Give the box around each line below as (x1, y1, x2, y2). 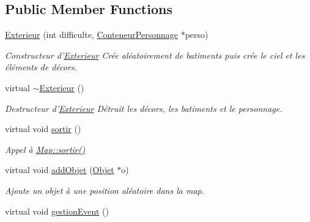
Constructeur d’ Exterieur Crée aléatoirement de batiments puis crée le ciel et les (5, 48, 305, 61)
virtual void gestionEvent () (5, 204, 109, 217)
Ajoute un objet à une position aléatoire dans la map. (5, 183, 205, 196)
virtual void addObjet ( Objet (5, 163, 114, 176)
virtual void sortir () (5, 122, 81, 135)
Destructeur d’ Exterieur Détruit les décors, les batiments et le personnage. (5, 102, 282, 114)
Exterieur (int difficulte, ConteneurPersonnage (5, 28, 179, 41)
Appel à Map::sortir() (5, 142, 86, 155)
